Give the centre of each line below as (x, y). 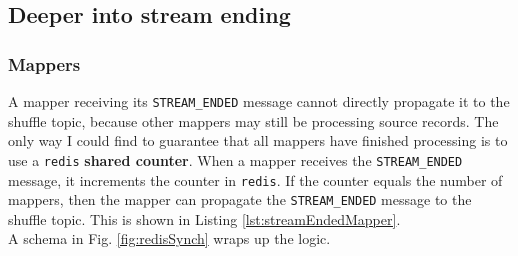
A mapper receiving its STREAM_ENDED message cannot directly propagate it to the (259, 101)
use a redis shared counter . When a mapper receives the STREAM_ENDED (235, 159)
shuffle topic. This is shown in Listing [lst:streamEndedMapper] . (204, 218)
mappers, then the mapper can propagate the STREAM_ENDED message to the (240, 199)
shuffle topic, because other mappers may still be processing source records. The (253, 120)
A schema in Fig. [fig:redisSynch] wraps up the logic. (169, 238)
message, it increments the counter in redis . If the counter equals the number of (255, 179)
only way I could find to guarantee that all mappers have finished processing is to (258, 140)
